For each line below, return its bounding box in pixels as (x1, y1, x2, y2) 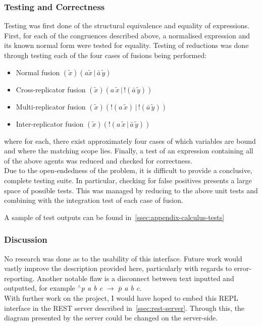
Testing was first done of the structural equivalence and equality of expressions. (4, 20, 250, 31)
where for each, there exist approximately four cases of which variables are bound (4, 135, 256, 146)
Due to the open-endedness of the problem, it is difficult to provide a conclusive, (4, 165, 252, 176)
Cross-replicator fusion (16, 84, 86, 94)
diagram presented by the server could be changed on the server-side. (4, 312, 218, 323)
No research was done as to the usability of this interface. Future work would (4, 253, 242, 263)
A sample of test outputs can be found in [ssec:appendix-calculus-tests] (4, 211, 225, 222)
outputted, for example (4, 283, 75, 293)
